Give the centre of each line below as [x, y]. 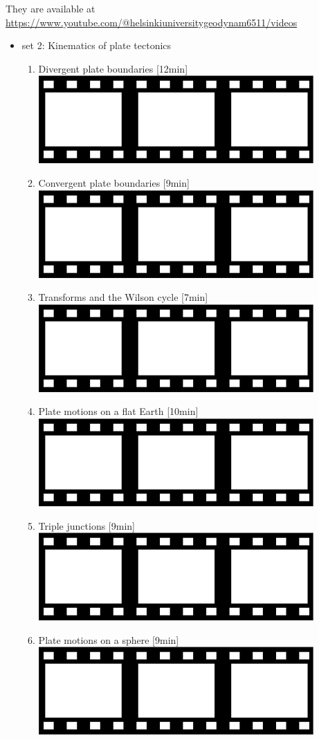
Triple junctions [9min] [86, 525]
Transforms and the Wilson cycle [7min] [123, 297]
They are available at [51, 8]
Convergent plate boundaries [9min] [114, 182]
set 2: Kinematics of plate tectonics [97, 45]
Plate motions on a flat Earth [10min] [118, 411]
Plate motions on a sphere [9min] [109, 639]
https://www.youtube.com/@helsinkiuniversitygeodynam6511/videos [152, 22]
